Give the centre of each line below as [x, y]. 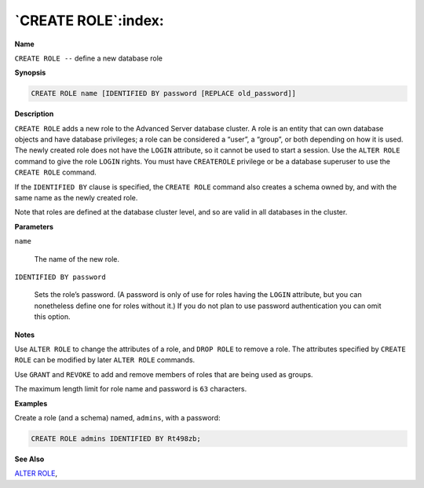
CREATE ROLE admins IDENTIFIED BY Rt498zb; [116, 438]
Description [34, 114]
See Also [29, 459]
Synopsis [30, 73]
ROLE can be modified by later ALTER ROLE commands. [105, 360]
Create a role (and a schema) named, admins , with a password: [117, 417]
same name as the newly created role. [76, 198]
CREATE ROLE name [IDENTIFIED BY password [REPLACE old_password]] [164, 94]
